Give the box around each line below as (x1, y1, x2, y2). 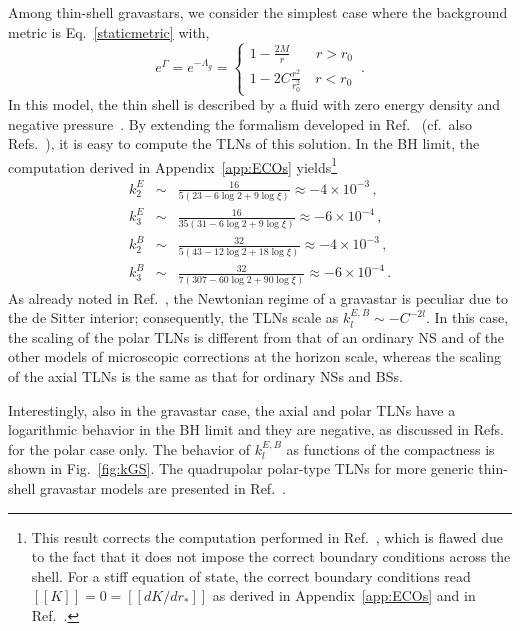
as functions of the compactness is (286, 438, 495, 459)
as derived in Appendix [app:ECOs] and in (212, 585, 476, 606)
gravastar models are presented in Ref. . (39, 477, 286, 498)
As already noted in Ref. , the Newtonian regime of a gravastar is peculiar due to (8, 287, 508, 308)
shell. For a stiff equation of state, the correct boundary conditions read (31, 565, 471, 586)
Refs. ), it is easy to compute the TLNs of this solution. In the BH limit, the (8, 133, 480, 154)
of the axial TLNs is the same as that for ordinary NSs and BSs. (8, 366, 403, 386)
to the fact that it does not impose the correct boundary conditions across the (31, 546, 511, 567)
